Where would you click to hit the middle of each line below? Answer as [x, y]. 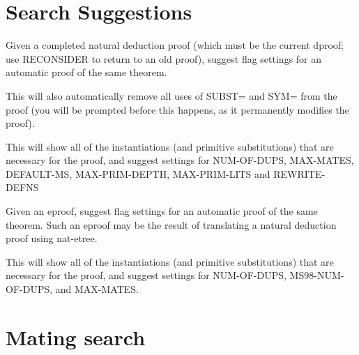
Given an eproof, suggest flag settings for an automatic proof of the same [162, 211]
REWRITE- [299, 173]
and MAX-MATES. [97, 289]
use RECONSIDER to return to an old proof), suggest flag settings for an [164, 58]
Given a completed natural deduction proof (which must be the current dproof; [175, 45]
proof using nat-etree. [52, 238]
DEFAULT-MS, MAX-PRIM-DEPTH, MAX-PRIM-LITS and [138, 173]
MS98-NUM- [317, 275]
